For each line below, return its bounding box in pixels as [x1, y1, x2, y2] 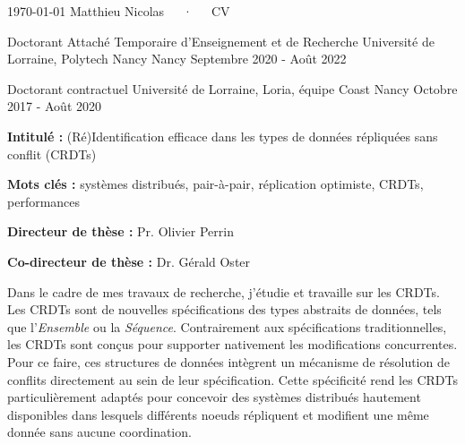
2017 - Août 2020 [7, 97, 101, 115]
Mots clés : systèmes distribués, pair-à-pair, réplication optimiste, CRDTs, [7, 175, 424, 193]
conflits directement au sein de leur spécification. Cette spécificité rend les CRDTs [7, 370, 458, 388]
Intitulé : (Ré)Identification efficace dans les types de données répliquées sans [7, 126, 438, 145]
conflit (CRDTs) [7, 144, 97, 163]
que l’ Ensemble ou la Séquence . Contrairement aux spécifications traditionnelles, [7, 317, 447, 336]
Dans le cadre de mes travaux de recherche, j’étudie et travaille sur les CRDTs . [7, 282, 440, 301]
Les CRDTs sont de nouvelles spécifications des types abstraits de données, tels [7, 300, 442, 319]
